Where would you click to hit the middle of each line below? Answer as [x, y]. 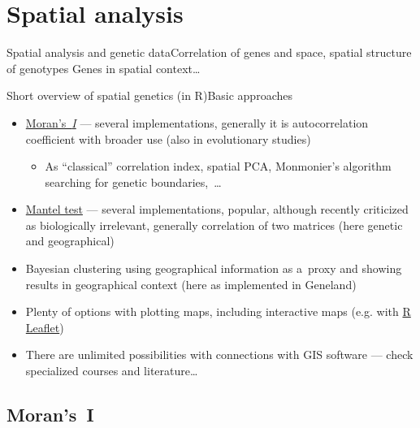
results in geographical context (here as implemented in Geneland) [191, 284]
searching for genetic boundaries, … [133, 182]
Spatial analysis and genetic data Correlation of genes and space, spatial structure [209, 52]
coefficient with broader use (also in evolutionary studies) [168, 138]
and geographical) [70, 241]
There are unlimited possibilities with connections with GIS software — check [219, 355]
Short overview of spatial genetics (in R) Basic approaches [149, 95]
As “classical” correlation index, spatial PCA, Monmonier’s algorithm [218, 166]
